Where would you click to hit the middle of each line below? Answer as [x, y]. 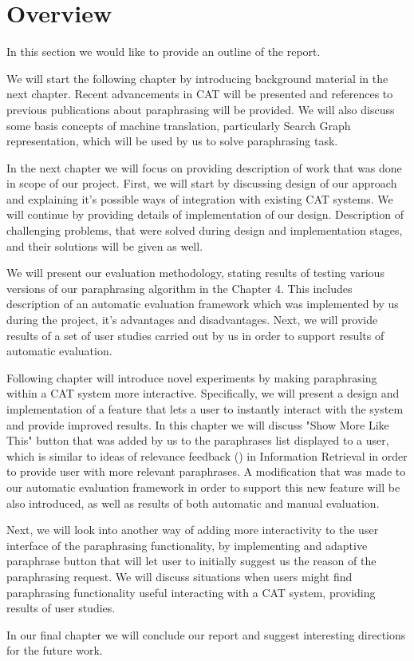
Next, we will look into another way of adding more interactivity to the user [193, 530]
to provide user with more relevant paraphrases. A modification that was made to [206, 471]
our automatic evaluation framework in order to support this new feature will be [203, 487]
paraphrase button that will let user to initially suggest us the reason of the [191, 561]
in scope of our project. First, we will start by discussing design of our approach [202, 183]
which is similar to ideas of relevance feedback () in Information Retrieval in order [207, 455]
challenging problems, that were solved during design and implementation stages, [205, 230]
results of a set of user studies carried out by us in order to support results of [195, 335]
